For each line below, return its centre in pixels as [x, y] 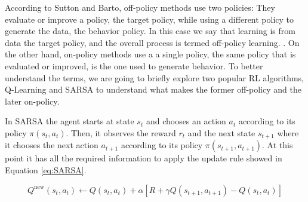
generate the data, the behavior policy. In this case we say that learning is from [150, 31]
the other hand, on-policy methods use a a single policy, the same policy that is [150, 54]
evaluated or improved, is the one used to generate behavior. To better [134, 65]
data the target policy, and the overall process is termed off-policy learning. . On [152, 42]
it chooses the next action [52, 145]
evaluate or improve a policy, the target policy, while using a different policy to [150, 19]
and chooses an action [186, 121]
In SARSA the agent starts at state [70, 121]
